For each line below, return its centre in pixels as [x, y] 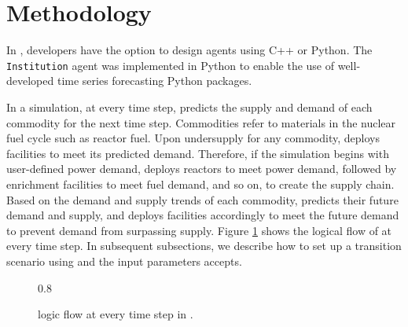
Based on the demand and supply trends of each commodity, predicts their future [202, 199]
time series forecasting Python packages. [154, 81]
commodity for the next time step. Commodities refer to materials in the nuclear [201, 122]
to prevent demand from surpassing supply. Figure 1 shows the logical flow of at [199, 230]
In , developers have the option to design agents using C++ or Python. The [189, 50]
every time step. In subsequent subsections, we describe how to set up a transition [204, 246]
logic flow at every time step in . [116, 314]
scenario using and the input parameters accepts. [124, 261]
